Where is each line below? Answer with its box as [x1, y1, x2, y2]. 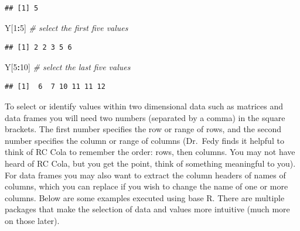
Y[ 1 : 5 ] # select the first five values [5, 21, 128, 33]
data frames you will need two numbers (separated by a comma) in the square [5, 111, 285, 123]
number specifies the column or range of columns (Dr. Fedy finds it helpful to [5, 134, 284, 146]
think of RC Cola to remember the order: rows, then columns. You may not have [5, 146, 295, 158]
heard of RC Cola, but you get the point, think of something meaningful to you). [5, 157, 296, 169]
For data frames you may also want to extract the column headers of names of [5, 168, 286, 181]
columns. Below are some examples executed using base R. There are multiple [5, 191, 285, 204]
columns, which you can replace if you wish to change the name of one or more [5, 180, 288, 192]
